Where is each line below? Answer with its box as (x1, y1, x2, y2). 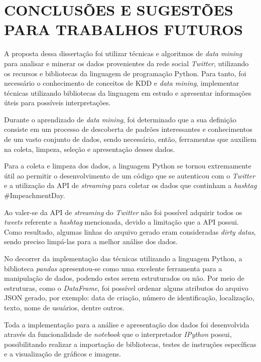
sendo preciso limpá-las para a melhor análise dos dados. (4, 236, 178, 247)
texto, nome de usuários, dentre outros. (4, 302, 124, 312)
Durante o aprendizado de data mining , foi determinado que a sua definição (4, 114, 236, 124)
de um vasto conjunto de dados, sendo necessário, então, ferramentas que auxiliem (4, 134, 256, 144)
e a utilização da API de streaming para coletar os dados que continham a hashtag (4, 180, 257, 191)
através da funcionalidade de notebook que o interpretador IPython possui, (4, 329, 232, 339)
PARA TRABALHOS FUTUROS (4, 19, 243, 40)
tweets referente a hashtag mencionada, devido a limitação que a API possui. (4, 217, 239, 227)
